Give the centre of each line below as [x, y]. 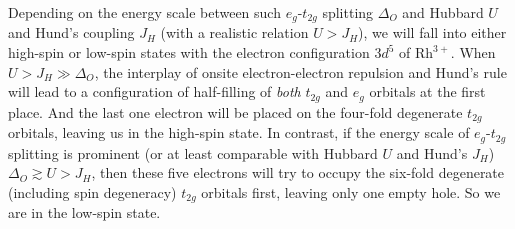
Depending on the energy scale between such [144, 12]
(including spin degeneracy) [92, 191]
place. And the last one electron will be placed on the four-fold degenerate [235, 111]
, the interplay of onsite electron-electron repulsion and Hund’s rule [300, 71]
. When [473, 52]
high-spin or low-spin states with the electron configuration [189, 52]
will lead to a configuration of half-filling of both [154, 91]
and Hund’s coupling [71, 32]
